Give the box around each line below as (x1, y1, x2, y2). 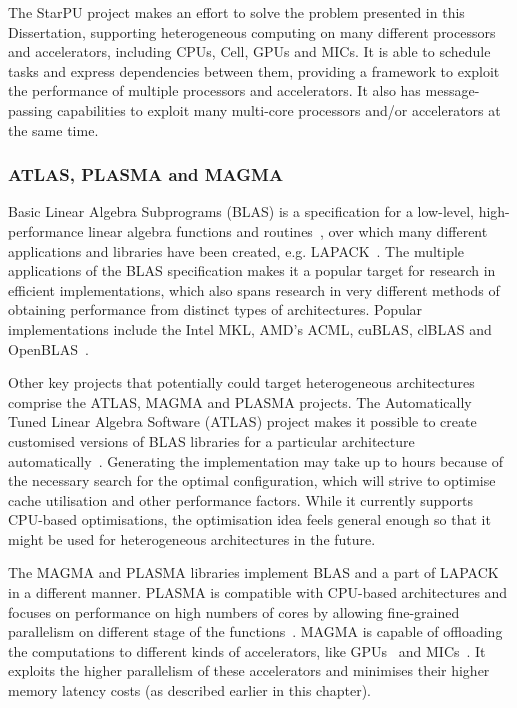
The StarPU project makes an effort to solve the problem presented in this (8, 2, 465, 22)
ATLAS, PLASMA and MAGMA (8, 162, 284, 187)
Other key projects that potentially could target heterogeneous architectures (8, 372, 475, 393)
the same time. (8, 119, 99, 140)
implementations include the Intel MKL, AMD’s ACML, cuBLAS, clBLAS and (8, 318, 492, 339)
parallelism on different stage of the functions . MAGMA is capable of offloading (8, 621, 503, 642)
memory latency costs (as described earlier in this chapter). (8, 680, 371, 701)
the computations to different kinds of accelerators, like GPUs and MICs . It (8, 640, 486, 661)
